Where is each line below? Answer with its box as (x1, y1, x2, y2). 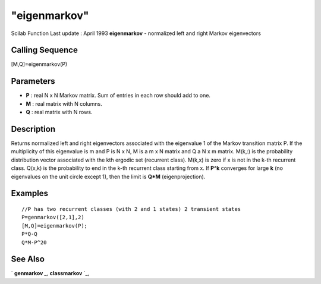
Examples (11, 188, 49, 198)
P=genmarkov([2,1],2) (21, 214, 84, 221)
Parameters (11, 76, 55, 86)
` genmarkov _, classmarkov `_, (11, 270, 90, 277)
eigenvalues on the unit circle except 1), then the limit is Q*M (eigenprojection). (11, 173, 206, 180)
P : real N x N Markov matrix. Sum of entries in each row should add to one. (26, 92, 211, 99)
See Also (11, 254, 45, 264)
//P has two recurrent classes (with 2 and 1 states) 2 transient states (21, 206, 241, 213)
